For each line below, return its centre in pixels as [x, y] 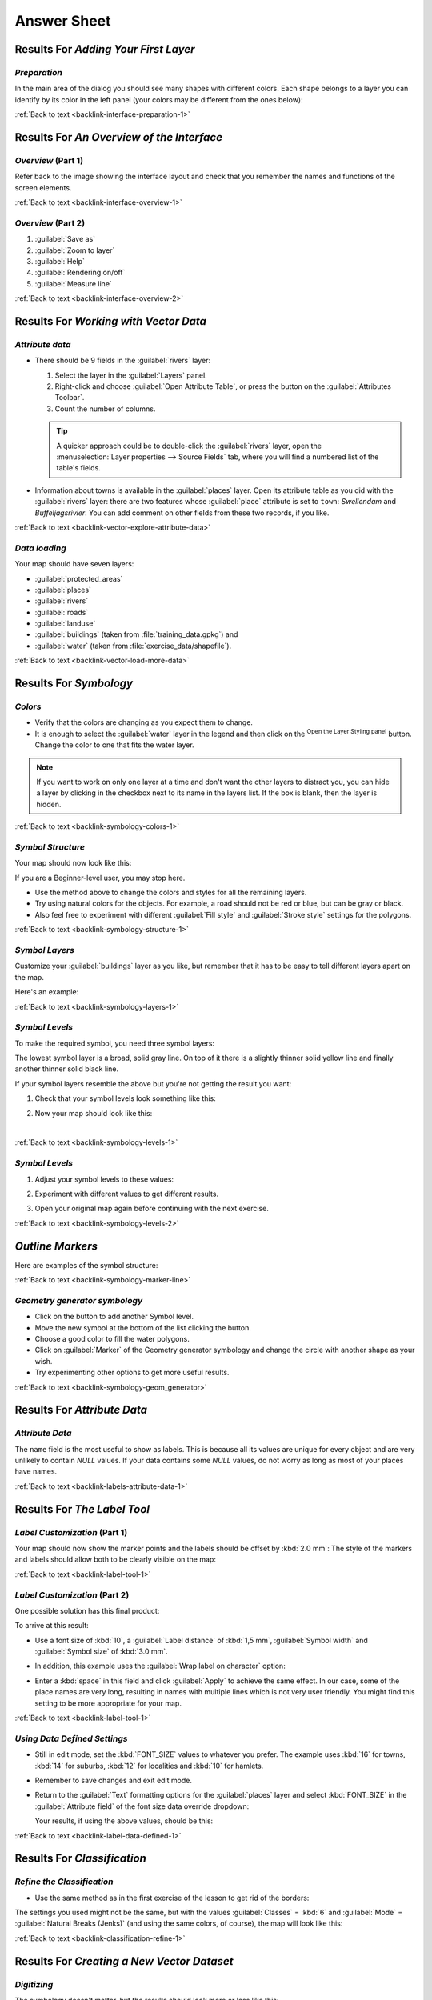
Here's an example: [47, 992]
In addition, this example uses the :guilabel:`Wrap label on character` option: [160, 1666]
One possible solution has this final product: [87, 1610]
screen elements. [43, 187]
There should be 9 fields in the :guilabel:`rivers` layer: [123, 361]
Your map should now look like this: [73, 863]
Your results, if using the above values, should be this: [124, 1821]
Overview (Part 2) [50, 222]
